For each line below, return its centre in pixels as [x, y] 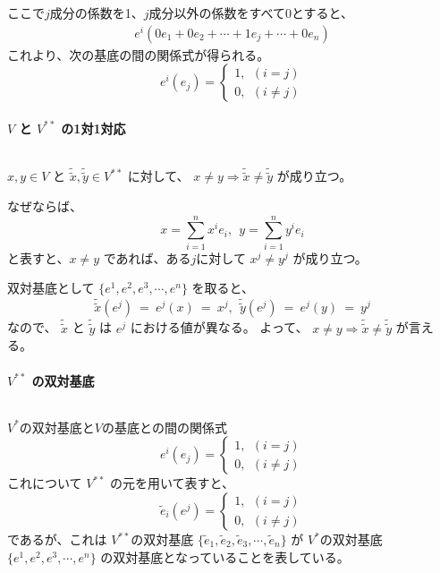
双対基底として [51, 288]
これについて [45, 483]
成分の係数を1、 [97, 13]
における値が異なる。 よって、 [219, 327]
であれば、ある [147, 257]
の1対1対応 [93, 128]
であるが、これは [57, 539]
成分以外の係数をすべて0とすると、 [251, 13]
